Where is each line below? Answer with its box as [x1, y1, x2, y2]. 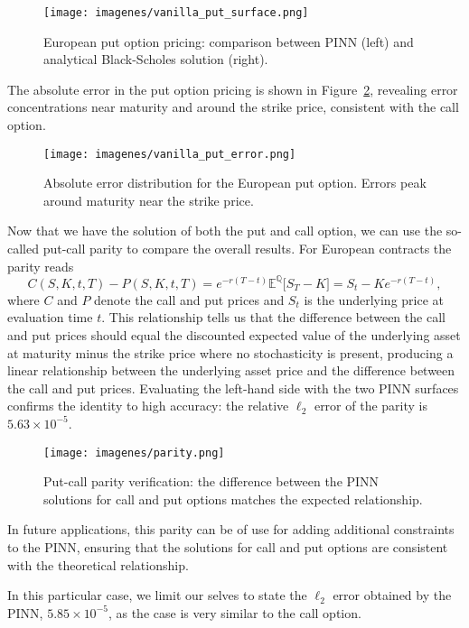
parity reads [7, 256, 74, 275]
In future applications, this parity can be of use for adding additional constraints [7, 520, 455, 539]
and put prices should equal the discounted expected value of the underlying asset [7, 325, 461, 344]
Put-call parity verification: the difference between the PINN [43, 472, 380, 491]
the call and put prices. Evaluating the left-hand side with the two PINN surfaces [7, 378, 459, 397]
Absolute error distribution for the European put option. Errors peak [43, 173, 427, 192]
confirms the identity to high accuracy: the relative [7, 396, 289, 415]
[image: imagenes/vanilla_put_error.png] [43, 147, 296, 161]
